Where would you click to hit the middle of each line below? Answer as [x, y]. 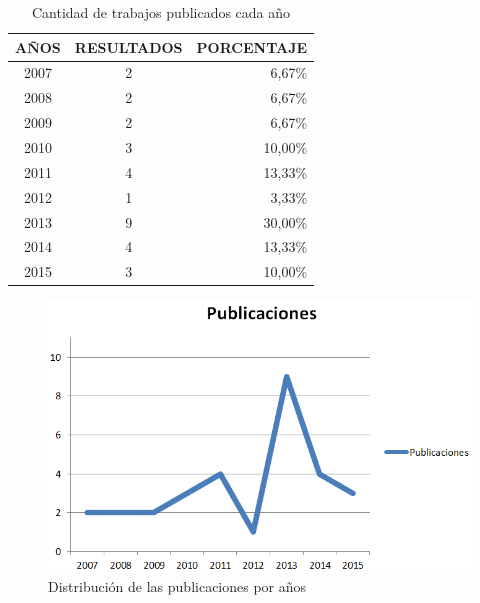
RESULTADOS [128, 46]
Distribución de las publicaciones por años [177, 586]
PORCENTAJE [252, 46]
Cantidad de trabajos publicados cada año [161, 12]
